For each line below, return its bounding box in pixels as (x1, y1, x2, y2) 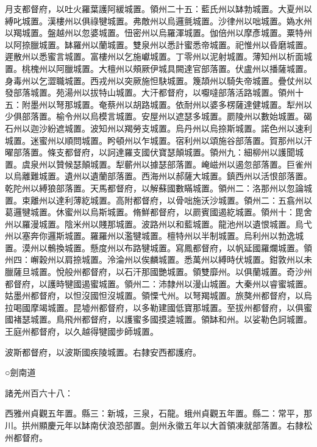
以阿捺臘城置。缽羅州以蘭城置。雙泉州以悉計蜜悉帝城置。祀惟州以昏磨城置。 (5, 38, 312, 51)
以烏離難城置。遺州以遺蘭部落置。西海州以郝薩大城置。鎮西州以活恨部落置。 (5, 170, 312, 182)
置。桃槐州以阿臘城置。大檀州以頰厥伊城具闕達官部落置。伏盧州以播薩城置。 (5, 62, 312, 74)
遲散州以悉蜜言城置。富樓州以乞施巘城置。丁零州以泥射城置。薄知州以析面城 (5, 50, 312, 63)
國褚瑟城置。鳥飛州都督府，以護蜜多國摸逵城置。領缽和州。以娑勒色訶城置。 (5, 313, 312, 326)
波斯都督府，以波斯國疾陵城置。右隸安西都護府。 (5, 345, 201, 358)
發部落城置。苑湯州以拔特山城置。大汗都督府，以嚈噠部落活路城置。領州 (5, 86, 295, 99)
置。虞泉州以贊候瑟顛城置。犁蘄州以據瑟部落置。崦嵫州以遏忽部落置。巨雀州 (5, 157, 312, 170)
